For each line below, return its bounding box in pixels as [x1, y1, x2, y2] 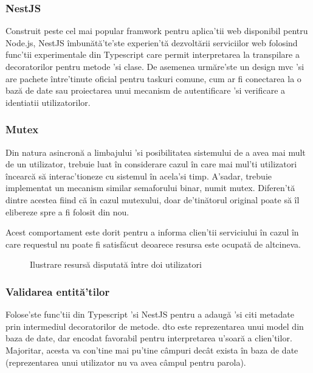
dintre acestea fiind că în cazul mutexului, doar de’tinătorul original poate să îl [5, 193, 300, 206]
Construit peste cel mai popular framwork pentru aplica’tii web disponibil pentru [5, 24, 308, 37]
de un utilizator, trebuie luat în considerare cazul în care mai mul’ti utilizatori [5, 158, 297, 170]
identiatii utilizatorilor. [5, 96, 91, 108]
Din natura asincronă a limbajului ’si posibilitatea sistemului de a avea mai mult [5, 145, 306, 158]
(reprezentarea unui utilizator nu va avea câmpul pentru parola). [5, 355, 246, 368]
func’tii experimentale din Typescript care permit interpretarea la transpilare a [5, 48, 300, 61]
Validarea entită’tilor [5, 284, 110, 299]
